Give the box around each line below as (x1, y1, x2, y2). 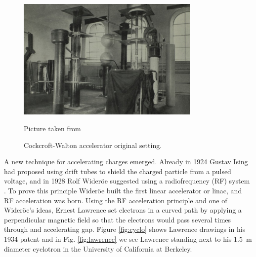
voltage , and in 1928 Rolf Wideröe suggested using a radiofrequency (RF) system (4, 176, 250, 186)
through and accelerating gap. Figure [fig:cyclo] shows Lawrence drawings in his (4, 224, 246, 234)
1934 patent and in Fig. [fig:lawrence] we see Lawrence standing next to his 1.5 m (4, 233, 252, 244)
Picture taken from (24, 123, 81, 134)
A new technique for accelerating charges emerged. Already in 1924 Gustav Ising (4, 156, 248, 167)
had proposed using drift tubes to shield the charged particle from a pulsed (4, 166, 231, 176)
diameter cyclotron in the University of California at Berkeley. (4, 243, 192, 254)
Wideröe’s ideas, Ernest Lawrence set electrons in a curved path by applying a (4, 205, 242, 215)
